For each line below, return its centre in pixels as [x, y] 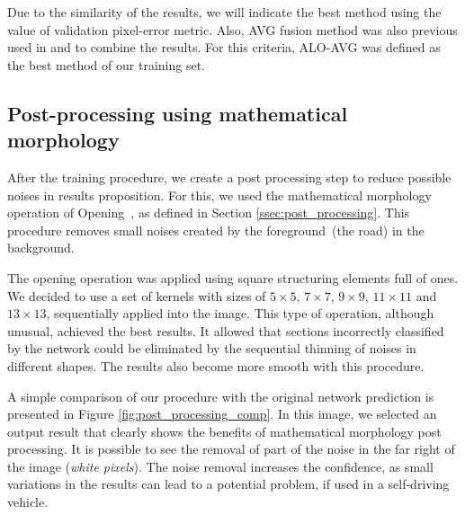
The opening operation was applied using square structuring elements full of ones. [233, 277]
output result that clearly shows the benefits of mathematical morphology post [224, 431]
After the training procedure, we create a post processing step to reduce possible [229, 177]
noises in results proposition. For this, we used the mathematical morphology [219, 195]
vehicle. [28, 502]
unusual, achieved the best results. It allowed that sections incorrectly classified [226, 330]
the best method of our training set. [106, 64]
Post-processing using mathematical [178, 113]
